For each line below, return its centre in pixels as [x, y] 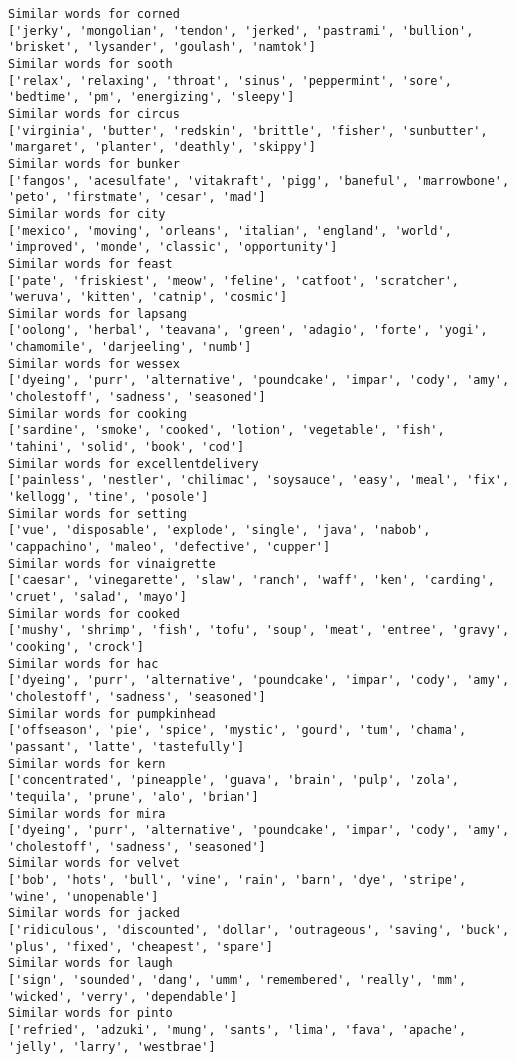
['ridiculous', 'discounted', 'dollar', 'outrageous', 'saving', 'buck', [259, 930]
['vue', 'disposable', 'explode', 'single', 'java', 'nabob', [219, 530]
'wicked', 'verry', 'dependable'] [123, 996]
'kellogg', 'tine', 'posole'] [108, 497]
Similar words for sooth [90, 63]
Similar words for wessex [94, 363]
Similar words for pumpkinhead [112, 713]
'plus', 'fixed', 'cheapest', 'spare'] [140, 946]
